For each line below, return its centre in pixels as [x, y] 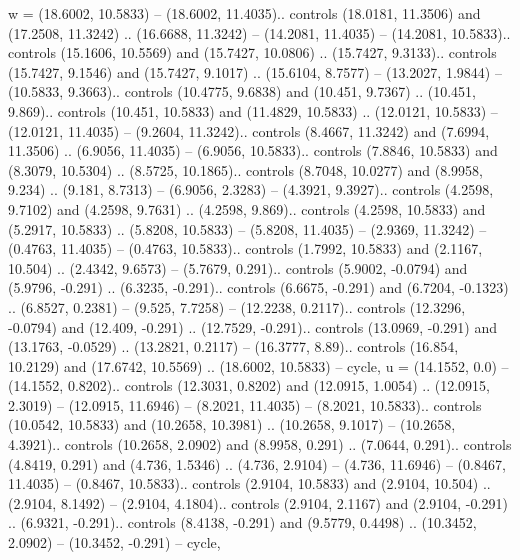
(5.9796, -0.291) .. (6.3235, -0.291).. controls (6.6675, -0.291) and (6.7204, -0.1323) [258, 287]
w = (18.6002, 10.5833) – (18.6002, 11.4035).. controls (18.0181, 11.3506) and [244, 13]
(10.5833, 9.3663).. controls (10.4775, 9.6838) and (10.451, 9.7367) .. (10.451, [242, 91]
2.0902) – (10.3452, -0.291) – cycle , [114, 542]
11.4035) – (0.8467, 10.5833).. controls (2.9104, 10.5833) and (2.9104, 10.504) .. [249, 483]
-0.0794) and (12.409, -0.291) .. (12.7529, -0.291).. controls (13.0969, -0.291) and [252, 326]
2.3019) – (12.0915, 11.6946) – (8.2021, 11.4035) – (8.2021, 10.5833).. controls [245, 404]
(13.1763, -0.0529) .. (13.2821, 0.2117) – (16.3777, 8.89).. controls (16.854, [233, 346]
